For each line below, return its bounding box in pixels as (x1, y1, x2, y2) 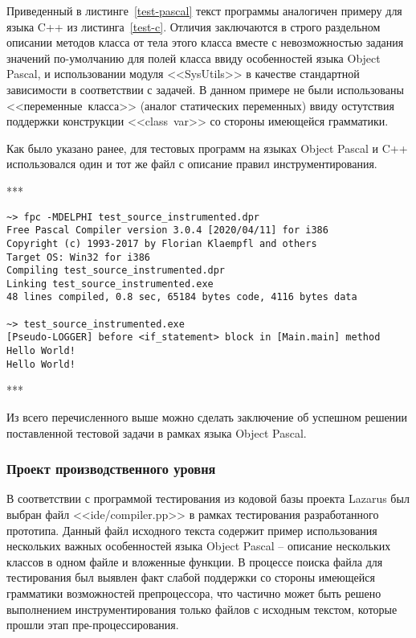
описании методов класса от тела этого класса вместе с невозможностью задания (6, 34, 404, 51)
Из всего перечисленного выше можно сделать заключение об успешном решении (6, 409, 408, 425)
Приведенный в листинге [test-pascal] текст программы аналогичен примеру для (6, 2, 402, 19)
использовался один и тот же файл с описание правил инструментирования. (6, 155, 377, 172)
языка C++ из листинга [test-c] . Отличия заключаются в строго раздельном (6, 18, 381, 35)
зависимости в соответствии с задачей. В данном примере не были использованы (6, 80, 404, 97)
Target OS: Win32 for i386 (6, 251, 150, 263)
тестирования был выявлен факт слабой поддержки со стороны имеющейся (6, 569, 375, 586)
